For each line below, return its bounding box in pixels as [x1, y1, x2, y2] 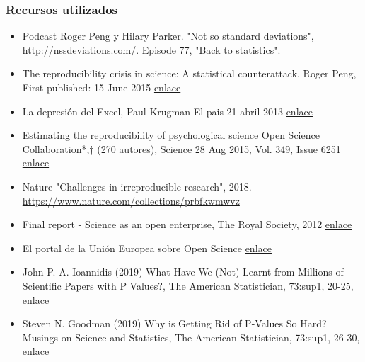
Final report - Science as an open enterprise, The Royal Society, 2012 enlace [22, 217, 352, 232]
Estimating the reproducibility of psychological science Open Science [22, 128, 320, 142]
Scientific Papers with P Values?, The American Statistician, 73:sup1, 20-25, [22, 278, 354, 293]
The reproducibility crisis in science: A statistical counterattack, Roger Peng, [22, 66, 357, 81]
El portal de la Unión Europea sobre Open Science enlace [22, 240, 272, 255]
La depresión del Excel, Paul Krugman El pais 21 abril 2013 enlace [22, 103, 313, 118]
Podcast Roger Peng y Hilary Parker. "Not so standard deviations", [22, 28, 314, 43]
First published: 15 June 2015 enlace [22, 80, 181, 94]
